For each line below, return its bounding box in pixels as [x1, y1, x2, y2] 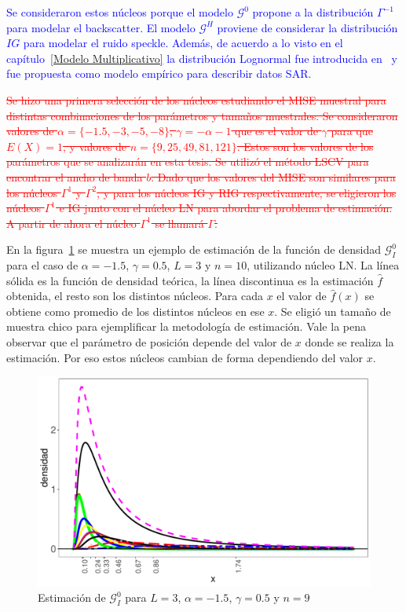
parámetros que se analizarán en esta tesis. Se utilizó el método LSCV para [6, 153, 369, 170]
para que [331, 123, 373, 139]
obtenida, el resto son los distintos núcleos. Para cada [6, 288, 263, 304]
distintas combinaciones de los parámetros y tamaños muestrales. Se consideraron [6, 107, 398, 123]
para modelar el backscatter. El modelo [6, 19, 196, 35]
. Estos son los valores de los [236, 137, 374, 154]
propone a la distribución [252, 4, 374, 20]
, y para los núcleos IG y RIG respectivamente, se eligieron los [97, 184, 397, 200]
